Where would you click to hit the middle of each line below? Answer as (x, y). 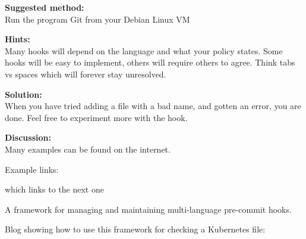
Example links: (32, 169)
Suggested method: (45, 7)
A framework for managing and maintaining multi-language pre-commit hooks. (148, 209)
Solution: (23, 94)
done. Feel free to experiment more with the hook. (96, 117)
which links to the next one (54, 189)
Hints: (18, 39)
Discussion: (28, 137)
